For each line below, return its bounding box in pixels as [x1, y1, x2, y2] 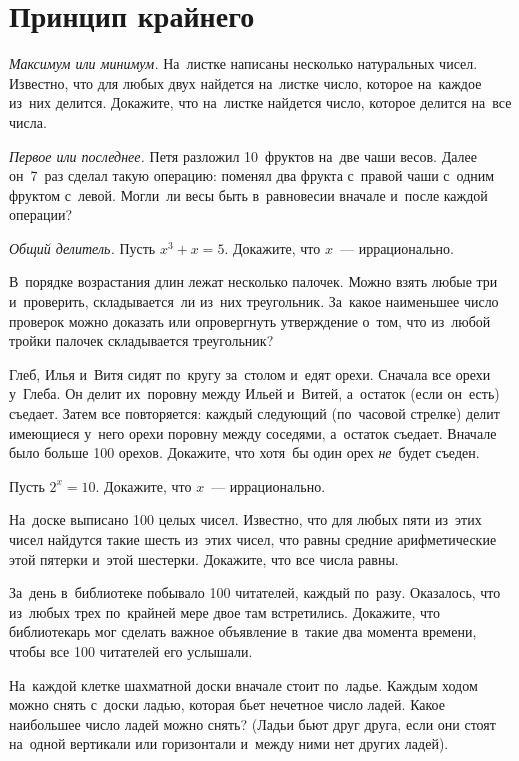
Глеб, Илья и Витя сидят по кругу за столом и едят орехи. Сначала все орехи [9, 363, 491, 384]
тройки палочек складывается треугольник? [9, 330, 274, 351]
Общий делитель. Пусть [9, 237, 156, 258]
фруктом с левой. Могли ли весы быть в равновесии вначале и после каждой [9, 184, 488, 205]
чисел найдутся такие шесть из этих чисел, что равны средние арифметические [9, 529, 497, 549]
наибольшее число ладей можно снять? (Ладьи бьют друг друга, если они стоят [9, 713, 496, 734]
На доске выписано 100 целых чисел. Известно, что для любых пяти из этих [9, 509, 482, 530]
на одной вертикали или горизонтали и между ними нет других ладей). [9, 733, 449, 754]
